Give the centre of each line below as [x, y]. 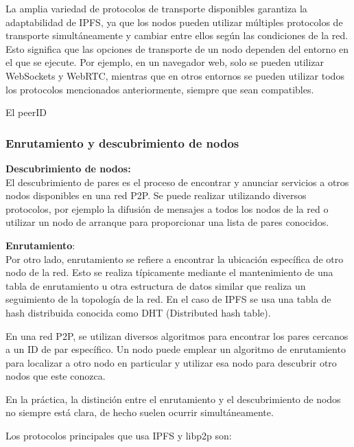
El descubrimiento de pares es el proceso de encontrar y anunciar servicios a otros [177, 182]
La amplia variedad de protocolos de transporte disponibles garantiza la [156, 8]
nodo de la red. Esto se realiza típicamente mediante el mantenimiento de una [169, 272]
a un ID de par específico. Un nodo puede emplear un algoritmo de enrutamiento [176, 349]
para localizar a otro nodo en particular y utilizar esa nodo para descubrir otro [171, 362]
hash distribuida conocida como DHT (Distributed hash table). [138, 312]
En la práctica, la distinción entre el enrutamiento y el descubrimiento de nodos [173, 399]
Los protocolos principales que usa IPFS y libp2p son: [119, 436]
